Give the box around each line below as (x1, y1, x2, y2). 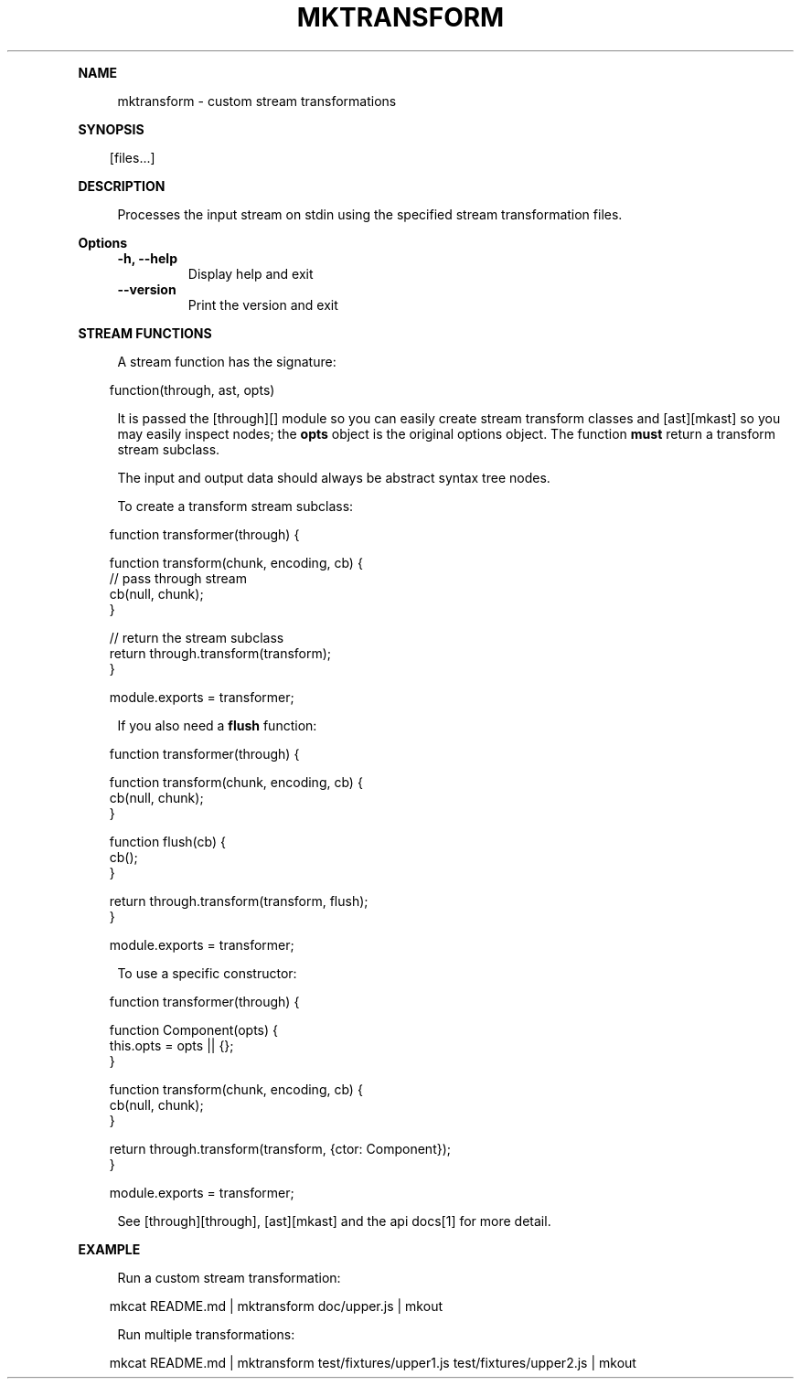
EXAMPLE (78, 1241, 141, 1257)
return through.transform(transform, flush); (109, 892, 368, 909)
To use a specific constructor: (117, 965, 297, 981)
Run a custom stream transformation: (117, 1269, 341, 1285)
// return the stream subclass (109, 629, 284, 645)
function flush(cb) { (109, 833, 226, 849)
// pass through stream (109, 570, 247, 586)
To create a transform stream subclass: (117, 497, 354, 514)
